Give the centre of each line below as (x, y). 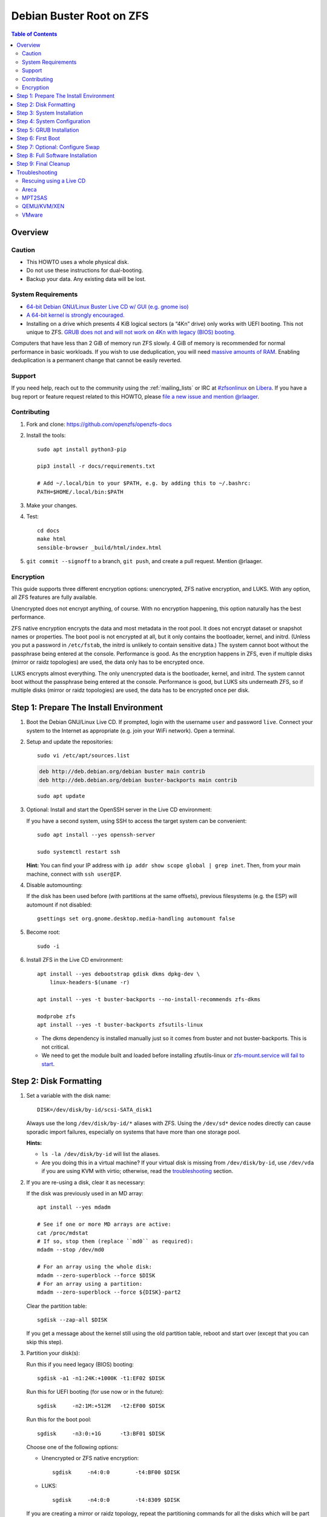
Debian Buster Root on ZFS (80, 16)
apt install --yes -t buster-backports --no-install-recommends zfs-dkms (149, 999)
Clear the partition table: (57, 1306)
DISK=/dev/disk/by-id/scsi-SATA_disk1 (95, 1110)
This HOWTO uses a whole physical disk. (78, 262)
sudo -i (48, 946)
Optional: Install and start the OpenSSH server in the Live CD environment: (119, 809)
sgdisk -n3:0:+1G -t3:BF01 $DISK (101, 1433)
